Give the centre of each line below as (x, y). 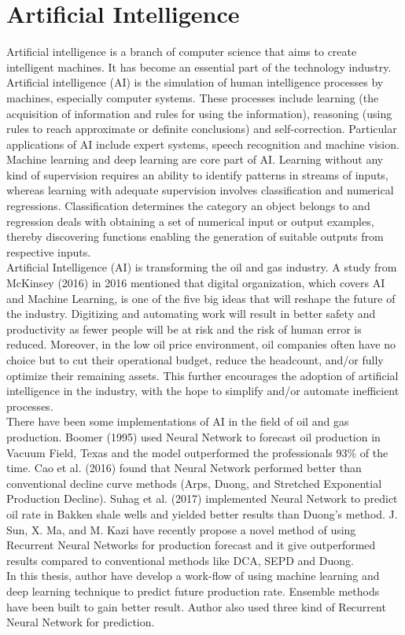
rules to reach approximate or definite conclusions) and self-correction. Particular (202, 129)
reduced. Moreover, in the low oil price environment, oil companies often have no (201, 344)
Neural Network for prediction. (81, 622)
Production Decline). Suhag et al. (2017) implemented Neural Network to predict (202, 498)
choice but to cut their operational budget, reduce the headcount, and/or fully (195, 360)
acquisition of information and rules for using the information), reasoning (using (199, 113)
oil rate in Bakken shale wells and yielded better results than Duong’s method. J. (202, 513)
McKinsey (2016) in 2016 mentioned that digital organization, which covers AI (196, 283)
